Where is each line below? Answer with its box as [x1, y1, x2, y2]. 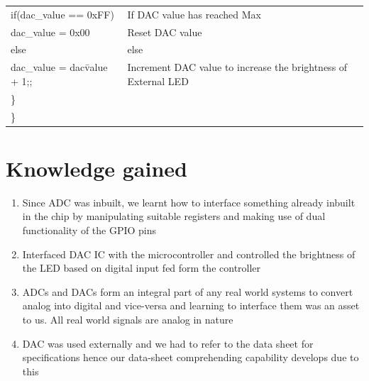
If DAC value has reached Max [127, 6, 261, 21]
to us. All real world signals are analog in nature [22, 311, 233, 326]
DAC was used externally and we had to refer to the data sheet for [22, 336, 314, 350]
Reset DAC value [127, 24, 202, 39]
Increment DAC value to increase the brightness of [127, 60, 348, 74]
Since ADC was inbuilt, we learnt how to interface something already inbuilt [22, 194, 356, 209]
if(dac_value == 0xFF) [11, 6, 114, 21]
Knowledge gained [6, 153, 187, 182]
